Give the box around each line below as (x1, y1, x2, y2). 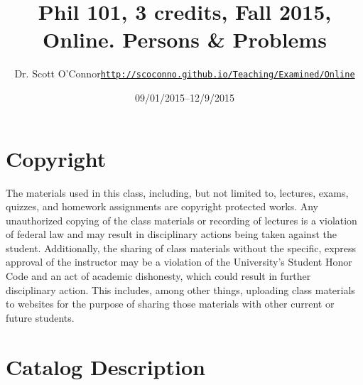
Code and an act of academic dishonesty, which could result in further (6, 269, 311, 283)
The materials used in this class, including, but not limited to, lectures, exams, (6, 185, 349, 200)
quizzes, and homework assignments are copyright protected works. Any (6, 199, 318, 214)
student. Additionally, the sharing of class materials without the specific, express (6, 240, 357, 255)
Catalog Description (6, 352, 205, 381)
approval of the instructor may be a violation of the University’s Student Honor (6, 254, 352, 269)
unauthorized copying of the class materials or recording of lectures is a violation (6, 212, 357, 227)
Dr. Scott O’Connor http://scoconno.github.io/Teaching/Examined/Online (14, 66, 355, 81)
